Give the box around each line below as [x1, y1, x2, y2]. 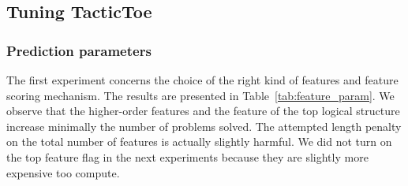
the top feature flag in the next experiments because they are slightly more [6, 148, 369, 165]
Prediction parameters [6, 40, 152, 60]
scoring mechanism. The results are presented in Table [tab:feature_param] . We [6, 87, 395, 103]
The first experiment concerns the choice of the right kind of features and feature [6, 72, 399, 87]
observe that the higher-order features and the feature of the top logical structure [6, 102, 400, 119]
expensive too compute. [6, 164, 120, 180]
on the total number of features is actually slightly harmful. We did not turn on [6, 133, 392, 150]
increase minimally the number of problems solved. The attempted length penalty [6, 117, 402, 134]
